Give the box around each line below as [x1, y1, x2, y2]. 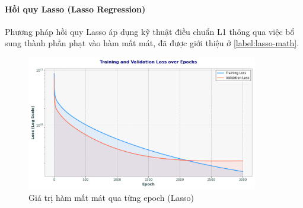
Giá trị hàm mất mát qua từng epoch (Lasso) [28, 191, 194, 204]
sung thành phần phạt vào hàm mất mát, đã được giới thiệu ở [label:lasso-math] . [5, 37, 299, 49]
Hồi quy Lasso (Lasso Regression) [5, 2, 146, 15]
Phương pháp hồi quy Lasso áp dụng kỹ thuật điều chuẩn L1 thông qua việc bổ [5, 25, 295, 37]
